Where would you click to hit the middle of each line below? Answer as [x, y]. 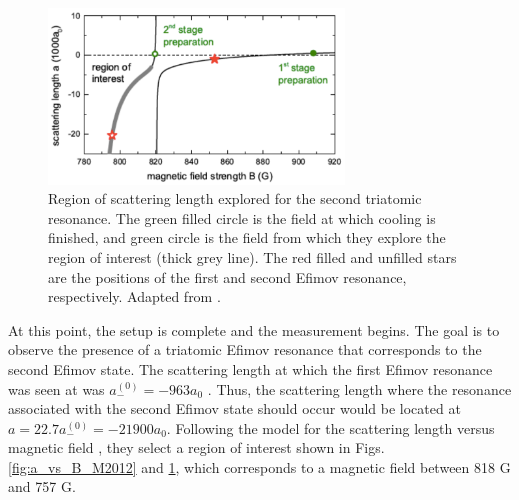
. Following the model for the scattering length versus [330, 427]
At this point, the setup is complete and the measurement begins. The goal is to [254, 329]
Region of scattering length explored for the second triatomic [235, 198]
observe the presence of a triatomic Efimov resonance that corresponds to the [245, 349]
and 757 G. [42, 486]
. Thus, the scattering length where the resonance [359, 388]
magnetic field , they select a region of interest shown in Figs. [196, 447]
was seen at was [56, 388]
